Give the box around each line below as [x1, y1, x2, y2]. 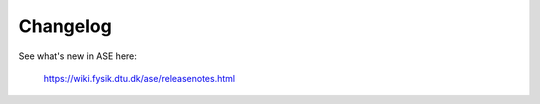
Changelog [18, 15, 112, 37]
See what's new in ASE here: [18, 50, 137, 62]
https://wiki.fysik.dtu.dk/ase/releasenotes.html [43, 72, 235, 84]
